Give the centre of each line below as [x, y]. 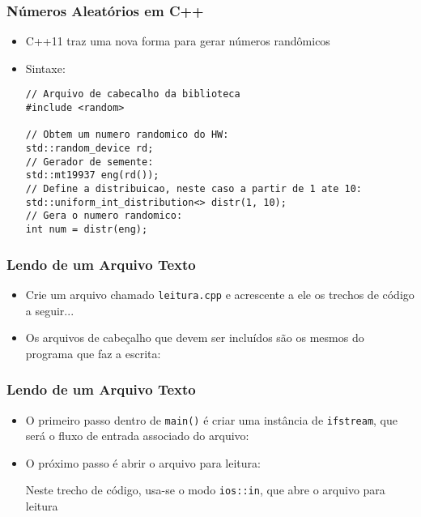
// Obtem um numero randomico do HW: [127, 135]
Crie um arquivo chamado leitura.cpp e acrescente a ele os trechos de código [220, 294]
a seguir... [50, 310]
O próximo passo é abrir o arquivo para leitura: [143, 462]
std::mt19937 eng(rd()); [92, 175]
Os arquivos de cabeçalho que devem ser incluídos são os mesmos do [195, 338]
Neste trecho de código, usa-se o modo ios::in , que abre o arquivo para [205, 490]
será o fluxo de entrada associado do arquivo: [137, 436]
